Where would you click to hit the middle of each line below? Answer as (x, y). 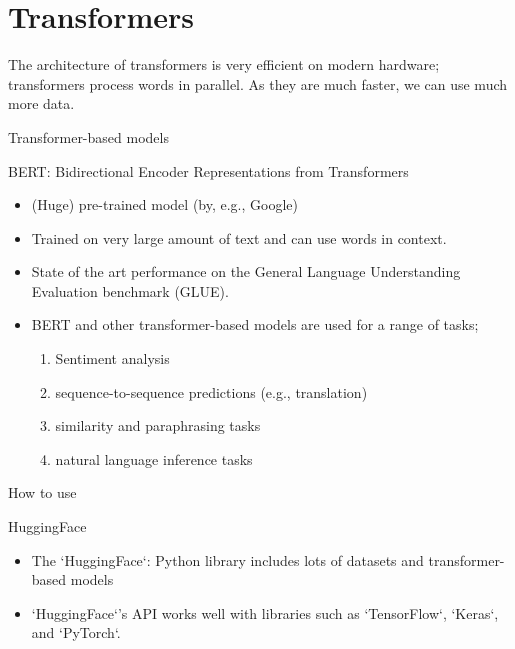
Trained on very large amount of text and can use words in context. (239, 237)
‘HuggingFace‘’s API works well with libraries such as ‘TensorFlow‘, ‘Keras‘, (265, 612)
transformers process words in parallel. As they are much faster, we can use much (258, 83)
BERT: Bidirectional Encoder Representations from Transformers (208, 170)
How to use (42, 492)
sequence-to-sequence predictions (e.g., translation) (211, 391)
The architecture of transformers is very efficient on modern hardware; (224, 64)
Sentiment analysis (112, 358)
